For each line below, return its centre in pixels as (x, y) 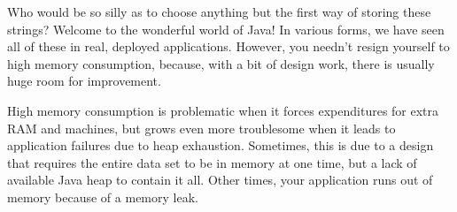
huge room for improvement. (84, 81)
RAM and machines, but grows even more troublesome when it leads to (201, 128)
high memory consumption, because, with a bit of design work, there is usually (221, 63)
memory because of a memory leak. (103, 197)
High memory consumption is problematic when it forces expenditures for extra (223, 110)
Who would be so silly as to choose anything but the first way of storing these (219, 11)
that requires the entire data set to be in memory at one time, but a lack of (212, 162)
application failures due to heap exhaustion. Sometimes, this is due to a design (221, 145)
